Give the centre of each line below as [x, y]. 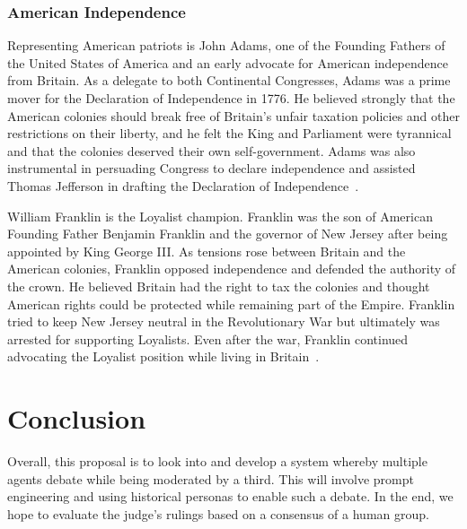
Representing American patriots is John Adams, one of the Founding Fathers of [226, 45]
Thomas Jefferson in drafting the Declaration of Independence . [183, 185]
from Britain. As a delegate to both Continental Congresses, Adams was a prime [229, 80]
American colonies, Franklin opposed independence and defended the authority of [232, 269]
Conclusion [77, 418]
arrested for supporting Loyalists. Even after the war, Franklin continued [208, 338]
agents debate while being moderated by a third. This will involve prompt [211, 478]
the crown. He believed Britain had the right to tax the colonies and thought [219, 286]
